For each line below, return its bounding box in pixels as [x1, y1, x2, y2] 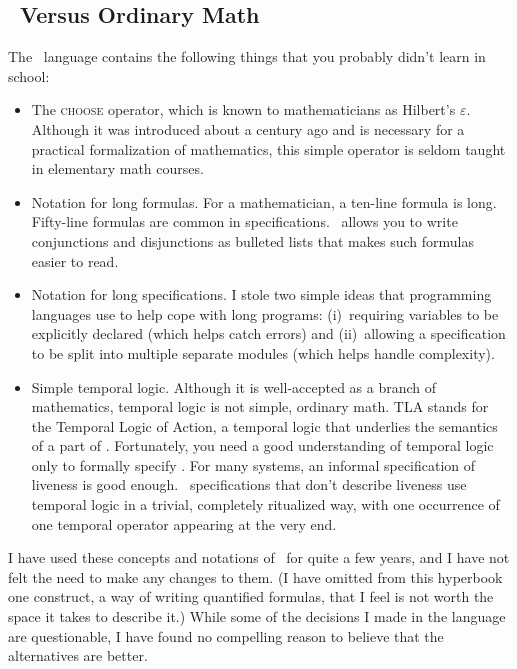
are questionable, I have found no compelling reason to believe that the [8, 625, 444, 646]
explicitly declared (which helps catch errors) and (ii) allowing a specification [31, 323, 506, 344]
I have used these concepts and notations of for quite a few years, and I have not [8, 547, 510, 568]
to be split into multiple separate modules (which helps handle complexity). [31, 342, 495, 363]
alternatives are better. [8, 645, 148, 666]
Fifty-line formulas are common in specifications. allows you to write [31, 211, 458, 232]
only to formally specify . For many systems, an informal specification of [31, 454, 476, 475]
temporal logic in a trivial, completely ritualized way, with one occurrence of [31, 494, 500, 515]
